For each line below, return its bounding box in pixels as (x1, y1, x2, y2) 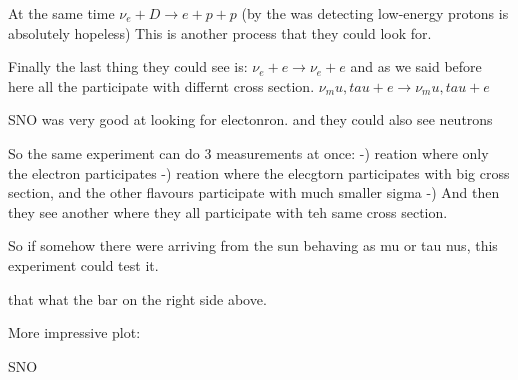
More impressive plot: (8, 322, 141, 343)
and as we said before (350, 56, 482, 77)
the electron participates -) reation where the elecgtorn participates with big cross (8, 162, 510, 183)
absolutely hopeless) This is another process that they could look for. (8, 22, 432, 43)
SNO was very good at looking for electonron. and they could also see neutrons (8, 109, 493, 130)
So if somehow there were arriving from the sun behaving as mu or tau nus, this (8, 235, 498, 256)
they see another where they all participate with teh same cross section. (8, 201, 448, 222)
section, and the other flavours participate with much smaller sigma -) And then (8, 182, 500, 203)
